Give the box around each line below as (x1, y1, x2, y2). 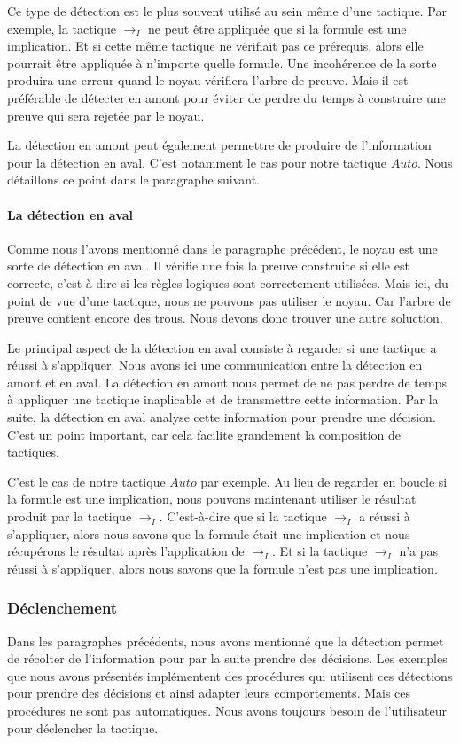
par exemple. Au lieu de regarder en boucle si (200, 472, 448, 490)
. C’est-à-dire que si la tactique (159, 507, 327, 526)
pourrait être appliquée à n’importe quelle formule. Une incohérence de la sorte (7, 53, 437, 72)
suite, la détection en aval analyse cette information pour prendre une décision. (7, 408, 436, 426)
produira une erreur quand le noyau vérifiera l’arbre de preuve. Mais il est (7, 71, 409, 90)
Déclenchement (7, 597, 118, 619)
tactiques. (7, 442, 59, 461)
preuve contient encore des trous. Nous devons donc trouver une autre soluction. (7, 309, 443, 327)
